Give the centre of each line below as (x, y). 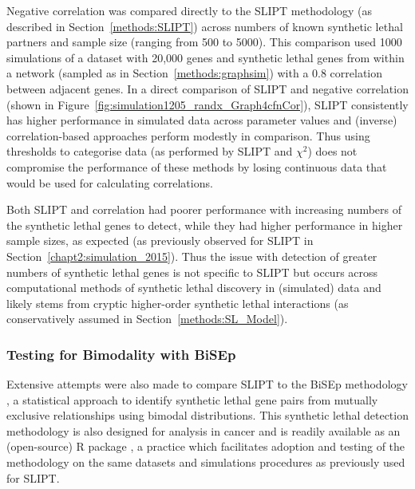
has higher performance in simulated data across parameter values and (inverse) (202, 120)
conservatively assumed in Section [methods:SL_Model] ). (147, 319)
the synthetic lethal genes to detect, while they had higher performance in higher (205, 225)
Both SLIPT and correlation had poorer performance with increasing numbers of (204, 209)
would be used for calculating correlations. (110, 182)
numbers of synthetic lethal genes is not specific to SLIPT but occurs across (192, 272)
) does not (332, 151)
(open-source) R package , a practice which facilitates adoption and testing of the (206, 446)
